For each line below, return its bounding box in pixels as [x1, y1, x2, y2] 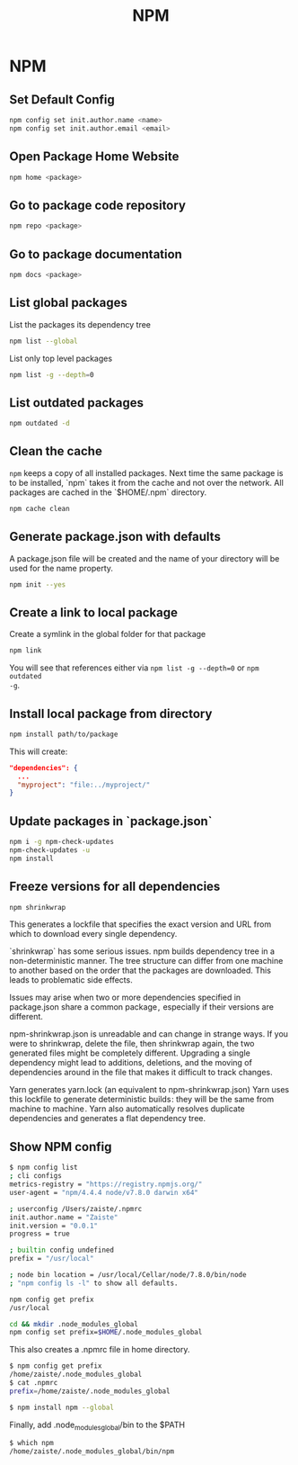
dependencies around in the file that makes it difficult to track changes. [9, 1067, 273, 1078]
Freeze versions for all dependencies [9, 879, 221, 894]
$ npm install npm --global [9, 1403, 115, 1412]
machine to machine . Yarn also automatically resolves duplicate [9, 1103, 245, 1114]
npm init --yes [9, 580, 66, 589]
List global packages [9, 295, 128, 310]
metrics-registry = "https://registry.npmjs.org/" [9, 1180, 203, 1189]
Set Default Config [9, 92, 115, 107]
